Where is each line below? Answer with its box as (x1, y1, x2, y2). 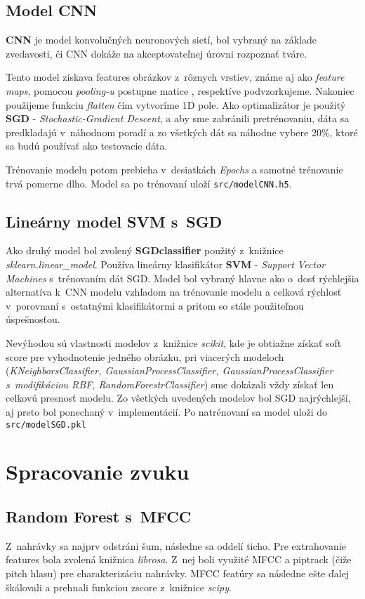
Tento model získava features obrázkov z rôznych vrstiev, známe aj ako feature (6, 70, 345, 84)
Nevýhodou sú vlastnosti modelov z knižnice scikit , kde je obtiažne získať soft (6, 335, 342, 350)
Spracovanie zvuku (6, 457, 190, 486)
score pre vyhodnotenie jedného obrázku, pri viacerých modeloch (6, 349, 284, 364)
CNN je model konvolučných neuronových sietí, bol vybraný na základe (6, 32, 317, 47)
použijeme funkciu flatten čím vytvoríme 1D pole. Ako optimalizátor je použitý (6, 97, 346, 112)
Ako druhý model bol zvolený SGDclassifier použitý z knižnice (6, 243, 284, 258)
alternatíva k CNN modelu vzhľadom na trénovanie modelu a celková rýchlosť (6, 284, 342, 299)
